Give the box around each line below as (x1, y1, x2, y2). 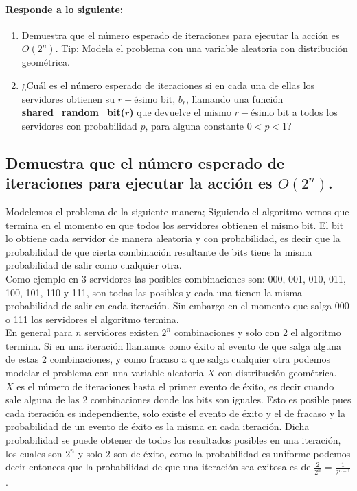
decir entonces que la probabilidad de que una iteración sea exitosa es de (5, 459, 311, 474)
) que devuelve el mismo (129, 105, 231, 119)
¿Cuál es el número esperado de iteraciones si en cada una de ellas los (21, 77, 315, 92)
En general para (5, 325, 73, 339)
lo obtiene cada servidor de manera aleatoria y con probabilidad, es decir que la (5, 231, 341, 245)
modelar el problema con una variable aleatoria (5, 366, 204, 380)
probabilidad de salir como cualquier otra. (5, 258, 182, 272)
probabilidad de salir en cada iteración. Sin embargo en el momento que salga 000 (5, 298, 349, 313)
